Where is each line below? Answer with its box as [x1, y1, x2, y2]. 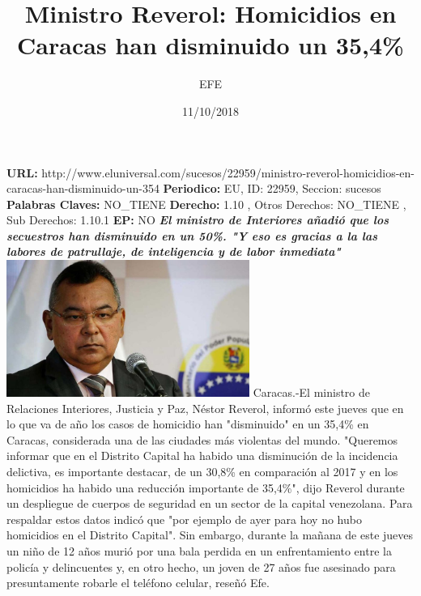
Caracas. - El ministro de [253, 384, 370, 400]
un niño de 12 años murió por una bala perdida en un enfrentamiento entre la [6, 542, 392, 559]
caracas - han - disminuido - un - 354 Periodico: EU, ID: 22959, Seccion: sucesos [6, 180, 381, 197]
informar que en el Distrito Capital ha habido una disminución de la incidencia [6, 447, 398, 464]
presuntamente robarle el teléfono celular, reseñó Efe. [6, 574, 270, 591]
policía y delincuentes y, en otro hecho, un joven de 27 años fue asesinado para [6, 558, 396, 575]
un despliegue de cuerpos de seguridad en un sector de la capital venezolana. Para [6, 495, 413, 512]
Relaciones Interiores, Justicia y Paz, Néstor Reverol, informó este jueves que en [6, 399, 404, 416]
